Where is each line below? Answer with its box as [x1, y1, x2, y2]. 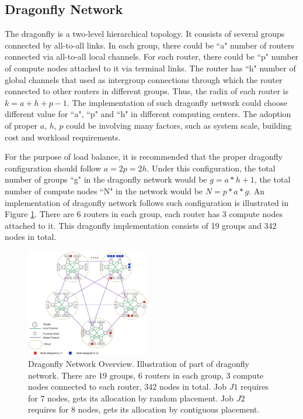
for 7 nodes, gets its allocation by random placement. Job [28, 391, 234, 404]
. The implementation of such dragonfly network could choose [67, 96, 287, 108]
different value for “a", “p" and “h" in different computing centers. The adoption [5, 108, 291, 120]
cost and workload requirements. [5, 130, 121, 143]
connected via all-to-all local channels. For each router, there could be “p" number [5, 50, 299, 63]
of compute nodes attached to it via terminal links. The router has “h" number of [5, 61, 296, 74]
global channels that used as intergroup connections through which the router [5, 73, 283, 85]
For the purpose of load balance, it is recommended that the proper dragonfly [5, 150, 283, 163]
